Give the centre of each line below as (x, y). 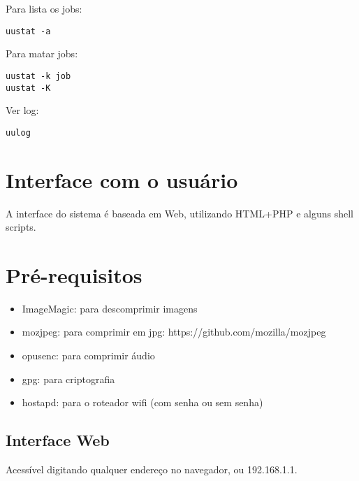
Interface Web (58, 440)
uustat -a (28, 31)
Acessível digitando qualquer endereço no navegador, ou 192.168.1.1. (152, 469)
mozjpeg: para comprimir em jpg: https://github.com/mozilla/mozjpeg (174, 332)
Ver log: (22, 110)
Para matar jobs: (42, 53)
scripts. (21, 227)
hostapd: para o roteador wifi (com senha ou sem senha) (142, 402)
